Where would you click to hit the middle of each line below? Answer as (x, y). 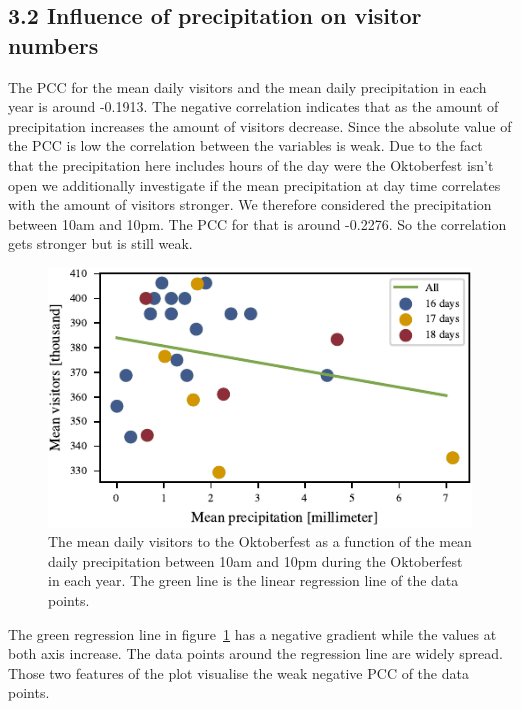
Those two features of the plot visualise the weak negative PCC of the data (238, 672)
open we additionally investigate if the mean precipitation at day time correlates (254, 184)
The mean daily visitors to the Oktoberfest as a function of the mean (260, 541)
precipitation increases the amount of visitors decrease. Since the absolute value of (260, 125)
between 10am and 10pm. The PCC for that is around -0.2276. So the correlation (257, 223)
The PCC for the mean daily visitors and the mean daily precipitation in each (247, 86)
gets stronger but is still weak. (100, 243)
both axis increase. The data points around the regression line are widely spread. (255, 653)
